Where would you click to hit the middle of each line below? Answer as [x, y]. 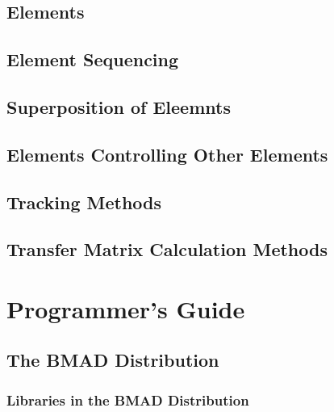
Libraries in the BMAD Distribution [128, 399]
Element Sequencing [93, 59]
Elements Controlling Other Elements [167, 154]
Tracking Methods [84, 202]
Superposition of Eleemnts [119, 106]
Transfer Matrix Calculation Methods [167, 249]
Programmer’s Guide [126, 308]
